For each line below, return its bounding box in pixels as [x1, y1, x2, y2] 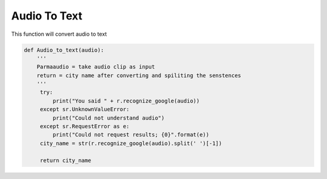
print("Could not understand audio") [52, 114, 165, 121]
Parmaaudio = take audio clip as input [36, 64, 156, 70]
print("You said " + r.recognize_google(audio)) [52, 97, 200, 104]
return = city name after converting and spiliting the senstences [36, 72, 242, 79]
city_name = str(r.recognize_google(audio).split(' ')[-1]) [39, 140, 222, 147]
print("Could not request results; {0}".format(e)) [52, 131, 210, 138]
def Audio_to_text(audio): [24, 46, 104, 53]
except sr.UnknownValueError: [39, 106, 130, 113]
